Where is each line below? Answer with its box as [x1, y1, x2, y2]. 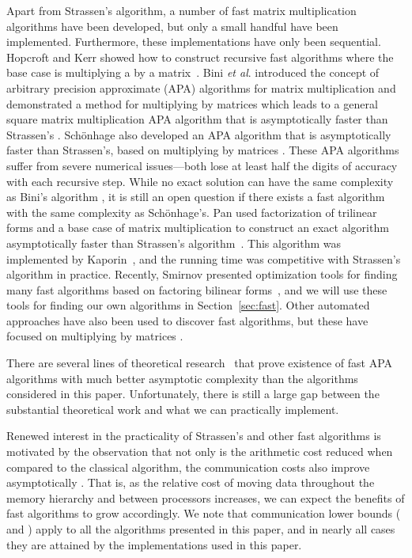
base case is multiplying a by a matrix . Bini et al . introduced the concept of [6, 64, 380, 81]
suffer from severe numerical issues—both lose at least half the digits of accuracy [6, 157, 398, 173]
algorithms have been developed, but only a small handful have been [6, 17, 338, 34]
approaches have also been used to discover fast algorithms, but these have [6, 312, 369, 328]
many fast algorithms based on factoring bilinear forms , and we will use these [6, 281, 387, 298]
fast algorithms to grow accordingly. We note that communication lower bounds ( [6, 505, 401, 522]
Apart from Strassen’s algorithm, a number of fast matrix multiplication [6, 2, 357, 18]
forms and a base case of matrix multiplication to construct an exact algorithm [6, 219, 389, 236]
